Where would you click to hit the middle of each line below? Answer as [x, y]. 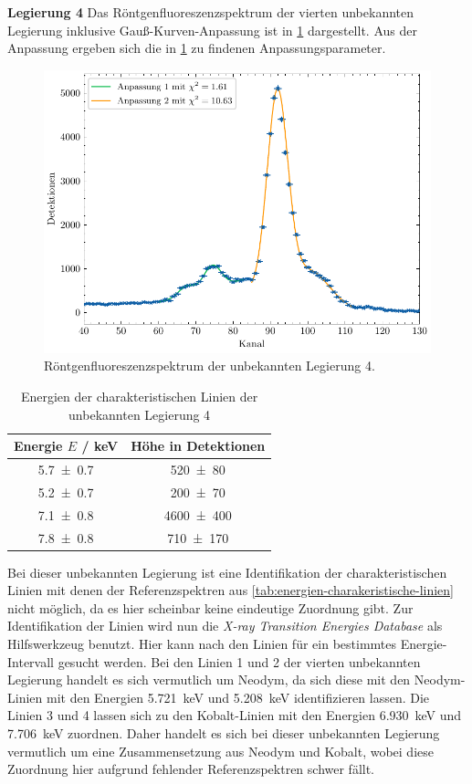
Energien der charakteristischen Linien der [139, 397]
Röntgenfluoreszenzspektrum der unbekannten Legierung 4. [210, 366]
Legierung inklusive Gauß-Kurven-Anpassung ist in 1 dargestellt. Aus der [212, 30]
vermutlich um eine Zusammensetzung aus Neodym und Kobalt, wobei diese [220, 751]
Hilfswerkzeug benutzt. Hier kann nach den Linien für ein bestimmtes [202, 644]
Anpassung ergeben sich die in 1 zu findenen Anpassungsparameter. [197, 48]
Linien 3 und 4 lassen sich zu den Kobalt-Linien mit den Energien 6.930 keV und [235, 715]
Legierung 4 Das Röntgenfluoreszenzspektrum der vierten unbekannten [211, 12]
